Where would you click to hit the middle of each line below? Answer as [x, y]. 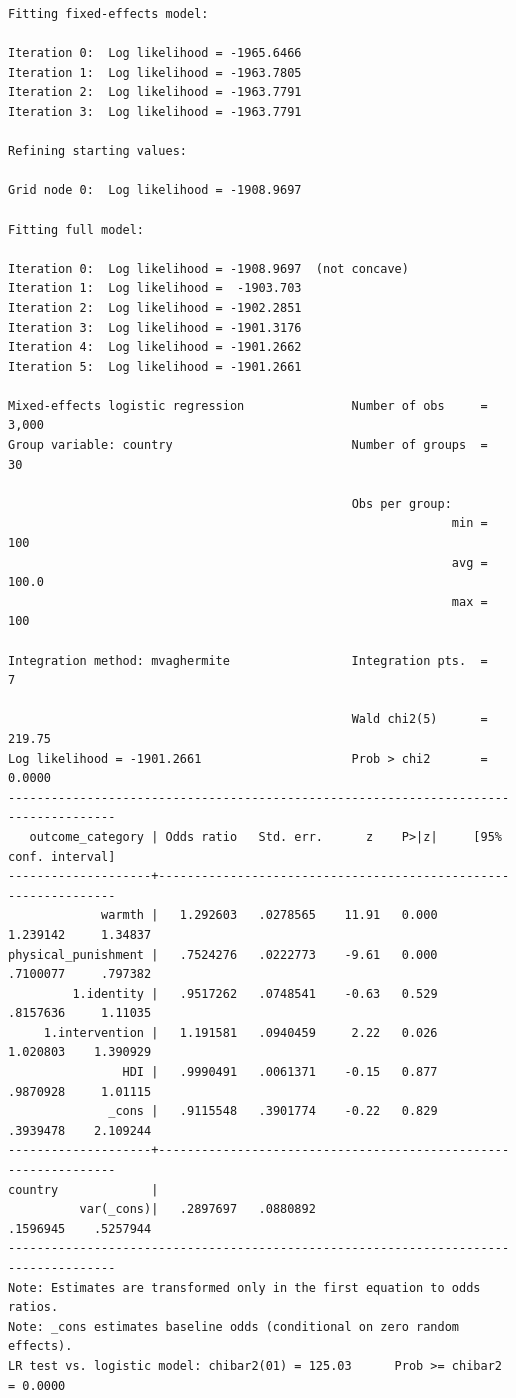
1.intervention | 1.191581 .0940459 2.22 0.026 [240, 1032]
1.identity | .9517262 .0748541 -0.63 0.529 [255, 993]
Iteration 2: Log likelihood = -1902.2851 [155, 307]
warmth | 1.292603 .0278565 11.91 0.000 [269, 915]
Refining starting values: [97, 151]
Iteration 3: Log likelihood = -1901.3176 [155, 327]
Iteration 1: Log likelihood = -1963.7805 [155, 72]
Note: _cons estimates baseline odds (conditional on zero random [234, 1326]
